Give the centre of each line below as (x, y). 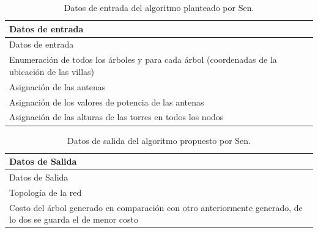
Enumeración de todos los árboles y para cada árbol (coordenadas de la (143, 59)
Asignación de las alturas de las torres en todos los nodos (116, 117)
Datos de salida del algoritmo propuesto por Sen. (159, 140)
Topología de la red (46, 192)
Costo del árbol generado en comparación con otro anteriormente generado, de (156, 207)
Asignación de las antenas (57, 86)
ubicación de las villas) (52, 71)
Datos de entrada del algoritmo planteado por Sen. (159, 7)
